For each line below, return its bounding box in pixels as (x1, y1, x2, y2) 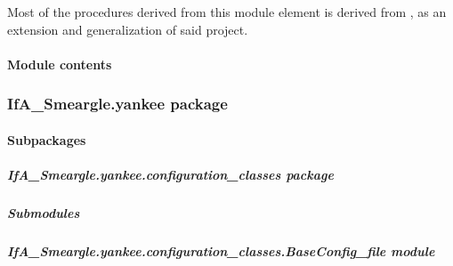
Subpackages (7, 130, 86, 149)
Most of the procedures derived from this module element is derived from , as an (7, 3, 447, 20)
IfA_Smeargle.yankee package (7, 93, 228, 115)
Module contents (7, 54, 112, 73)
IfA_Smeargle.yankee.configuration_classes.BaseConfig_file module (7, 241, 435, 260)
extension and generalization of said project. (7, 20, 248, 38)
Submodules (7, 203, 80, 222)
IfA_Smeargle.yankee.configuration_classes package (7, 165, 334, 183)
